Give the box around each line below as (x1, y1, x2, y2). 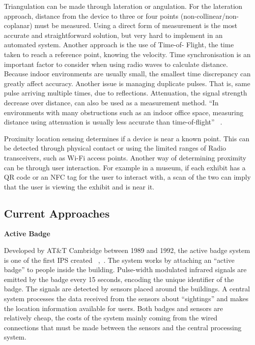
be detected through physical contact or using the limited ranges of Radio (4, 143, 227, 153)
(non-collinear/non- (180, 10, 239, 21)
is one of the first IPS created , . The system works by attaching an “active (4, 254, 235, 265)
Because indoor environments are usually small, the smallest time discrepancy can (4, 68, 251, 79)
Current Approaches (4, 205, 110, 220)
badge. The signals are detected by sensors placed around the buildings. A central (4, 283, 250, 294)
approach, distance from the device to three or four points (4, 10, 179, 21)
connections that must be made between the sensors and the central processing (4, 322, 242, 332)
